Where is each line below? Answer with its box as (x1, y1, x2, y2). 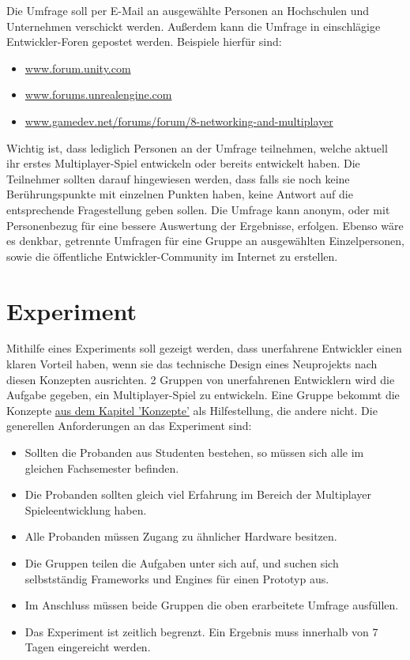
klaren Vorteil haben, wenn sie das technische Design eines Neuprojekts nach (6, 356, 378, 372)
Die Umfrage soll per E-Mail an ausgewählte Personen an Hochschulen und (6, 2, 370, 18)
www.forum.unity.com (24, 59, 131, 76)
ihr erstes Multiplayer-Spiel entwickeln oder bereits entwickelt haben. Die (6, 155, 360, 172)
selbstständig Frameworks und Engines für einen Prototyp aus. (24, 570, 329, 586)
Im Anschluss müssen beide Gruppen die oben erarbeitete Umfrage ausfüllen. (24, 597, 399, 613)
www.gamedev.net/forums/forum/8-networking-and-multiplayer (24, 112, 333, 129)
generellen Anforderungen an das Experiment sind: (6, 417, 252, 434)
